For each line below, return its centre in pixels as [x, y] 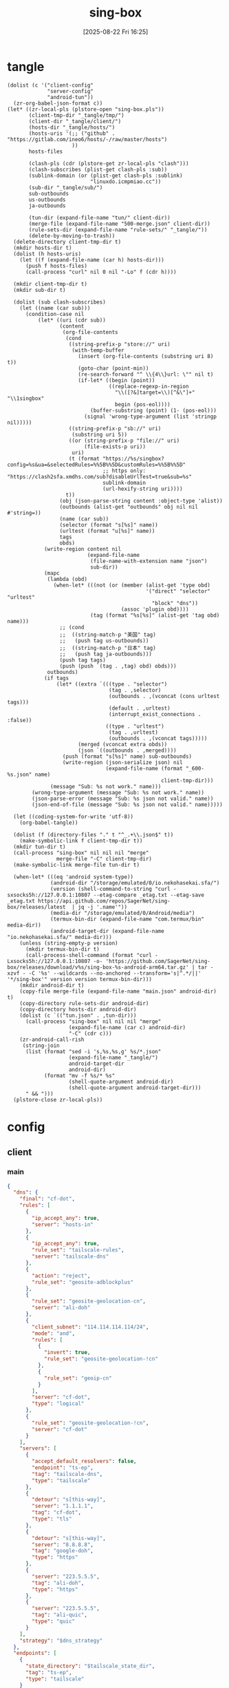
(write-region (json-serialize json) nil [123, 762]
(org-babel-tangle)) [49, 823]
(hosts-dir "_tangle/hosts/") [72, 127]
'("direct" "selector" [178, 591]
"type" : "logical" [58, 1404]
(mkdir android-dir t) [52, 985]
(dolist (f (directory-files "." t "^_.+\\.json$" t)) [94, 834]
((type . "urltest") [135, 726]
